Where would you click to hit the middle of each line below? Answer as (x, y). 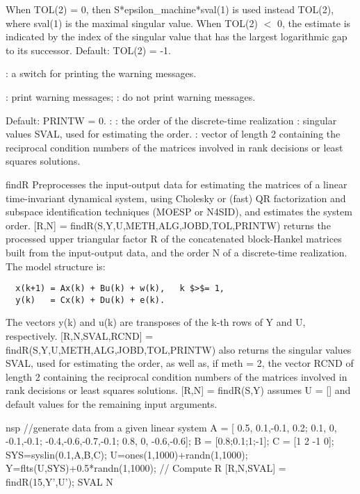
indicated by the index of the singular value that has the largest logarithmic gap (177, 36)
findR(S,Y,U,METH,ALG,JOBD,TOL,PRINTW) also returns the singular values (179, 349)
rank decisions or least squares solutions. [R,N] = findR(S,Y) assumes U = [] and (178, 390)
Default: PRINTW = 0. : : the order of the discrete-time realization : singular (171, 120)
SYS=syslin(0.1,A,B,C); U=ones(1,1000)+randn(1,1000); (127, 454)
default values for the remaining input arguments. (112, 403)
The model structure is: (56, 266)
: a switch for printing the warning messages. (101, 73)
